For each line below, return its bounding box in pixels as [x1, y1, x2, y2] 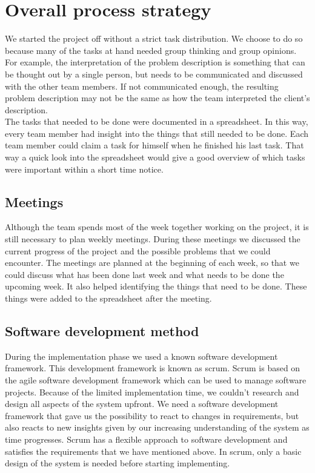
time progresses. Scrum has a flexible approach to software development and [5, 432, 288, 445]
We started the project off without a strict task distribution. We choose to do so [5, 32, 303, 45]
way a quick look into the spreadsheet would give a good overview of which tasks [5, 151, 305, 164]
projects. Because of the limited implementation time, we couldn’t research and [5, 385, 299, 398]
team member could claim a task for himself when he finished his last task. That [5, 139, 304, 151]
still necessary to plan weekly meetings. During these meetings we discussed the [5, 233, 300, 245]
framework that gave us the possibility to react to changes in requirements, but [5, 409, 299, 422]
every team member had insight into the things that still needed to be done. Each [5, 127, 308, 139]
